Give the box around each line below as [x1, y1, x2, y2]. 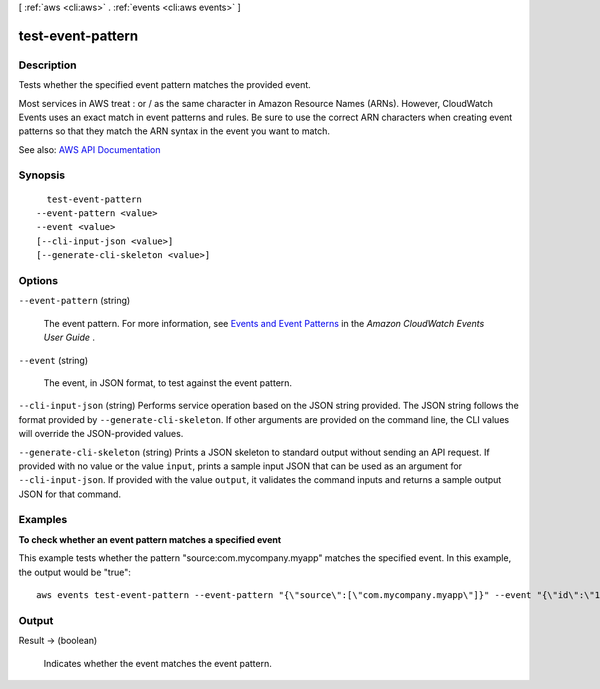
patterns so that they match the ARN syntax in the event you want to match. [18, 125, 330, 137]
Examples [18, 513, 68, 527]
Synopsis [18, 168, 65, 182]
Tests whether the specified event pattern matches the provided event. [18, 79, 312, 91]
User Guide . [43, 331, 95, 344]
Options [18, 274, 59, 287]
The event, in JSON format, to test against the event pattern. [43, 376, 293, 389]
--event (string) [18, 354, 89, 366]
